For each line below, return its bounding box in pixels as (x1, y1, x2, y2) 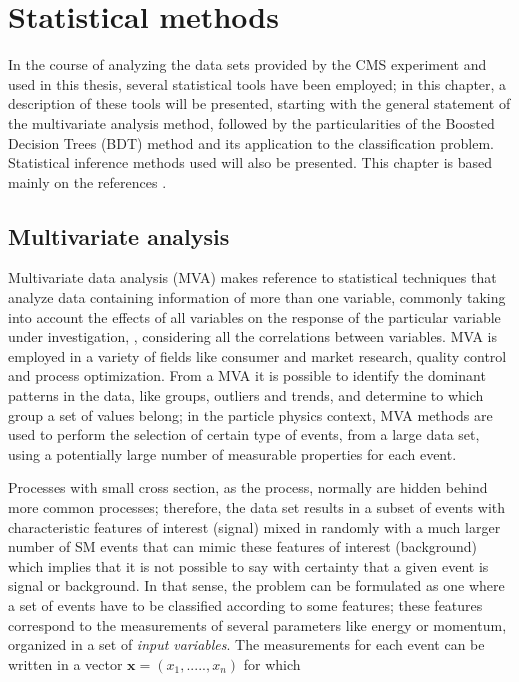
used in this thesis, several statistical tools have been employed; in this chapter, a (8, 73, 507, 94)
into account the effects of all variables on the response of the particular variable (8, 306, 501, 327)
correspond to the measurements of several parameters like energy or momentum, (8, 614, 507, 635)
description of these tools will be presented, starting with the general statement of (8, 93, 511, 114)
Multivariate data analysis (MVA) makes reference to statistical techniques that (8, 267, 497, 288)
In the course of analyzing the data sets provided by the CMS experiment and (8, 54, 487, 75)
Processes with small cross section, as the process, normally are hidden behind (8, 477, 488, 498)
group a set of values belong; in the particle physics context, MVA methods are (8, 404, 493, 425)
